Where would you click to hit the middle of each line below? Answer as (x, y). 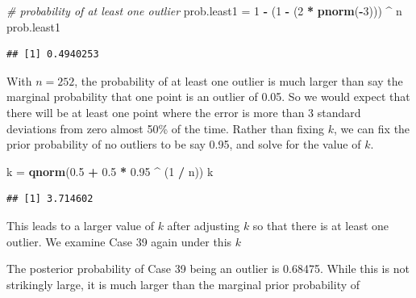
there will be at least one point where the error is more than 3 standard (184, 112)
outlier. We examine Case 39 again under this (119, 241)
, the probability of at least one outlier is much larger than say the (239, 80)
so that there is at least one (321, 225)
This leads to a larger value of (80, 225)
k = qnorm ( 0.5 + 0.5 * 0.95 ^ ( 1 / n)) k (110, 171)
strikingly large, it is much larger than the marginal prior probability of (183, 284)
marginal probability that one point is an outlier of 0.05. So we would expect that (208, 97)
